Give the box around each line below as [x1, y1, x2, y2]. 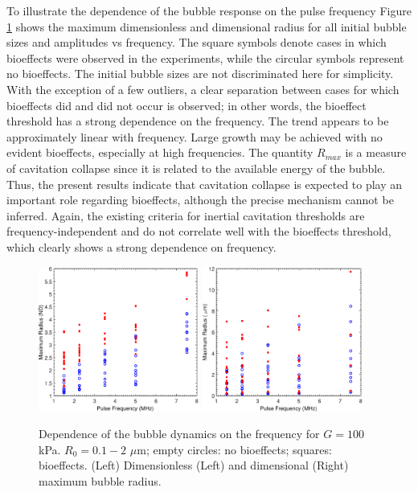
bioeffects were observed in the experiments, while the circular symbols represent [6, 49, 404, 66]
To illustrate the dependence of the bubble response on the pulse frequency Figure [6, 2, 412, 18]
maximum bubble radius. [39, 472, 162, 489]
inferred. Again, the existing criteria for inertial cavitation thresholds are [6, 207, 365, 223]
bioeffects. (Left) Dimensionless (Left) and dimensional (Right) [39, 457, 349, 474]
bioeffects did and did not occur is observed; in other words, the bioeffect [6, 96, 367, 113]
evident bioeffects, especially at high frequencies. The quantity [6, 144, 313, 161]
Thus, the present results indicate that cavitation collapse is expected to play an [6, 175, 403, 192]
